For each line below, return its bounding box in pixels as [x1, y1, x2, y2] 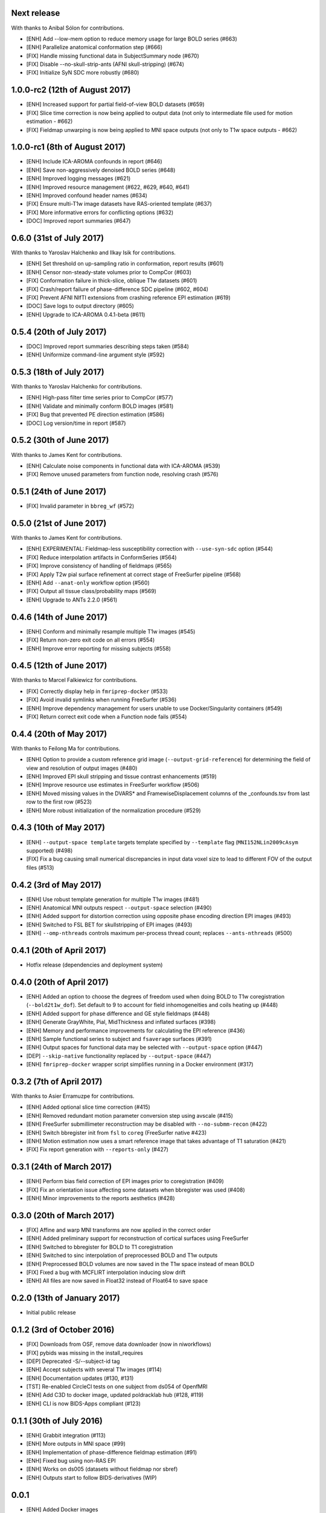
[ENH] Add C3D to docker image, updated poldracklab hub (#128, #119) [26, 1391, 204, 1399]
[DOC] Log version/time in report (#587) [26, 419, 126, 427]
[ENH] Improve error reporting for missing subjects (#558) [26, 645, 171, 652]
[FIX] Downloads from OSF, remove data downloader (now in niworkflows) [26, 1341, 211, 1348]
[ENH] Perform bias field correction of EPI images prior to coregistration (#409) [26, 1178, 225, 1185]
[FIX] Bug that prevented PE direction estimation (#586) [26, 411, 165, 418]
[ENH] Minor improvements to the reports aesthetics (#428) [26, 1195, 175, 1202]
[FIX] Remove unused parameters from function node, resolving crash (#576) [26, 471, 219, 478]
